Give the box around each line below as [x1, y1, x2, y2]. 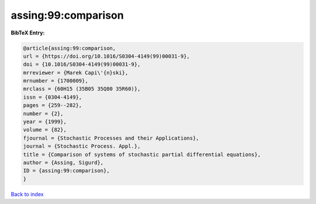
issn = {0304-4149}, [23, 94, 82, 101]
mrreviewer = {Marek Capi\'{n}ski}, [23, 69, 129, 76]
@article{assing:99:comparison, [23, 44, 116, 51]
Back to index [11, 191, 44, 198]
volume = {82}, [23, 126, 67, 133]
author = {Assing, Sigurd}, [23, 160, 104, 166]
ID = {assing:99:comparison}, [23, 167, 110, 174]
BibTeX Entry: [11, 29, 45, 36]
